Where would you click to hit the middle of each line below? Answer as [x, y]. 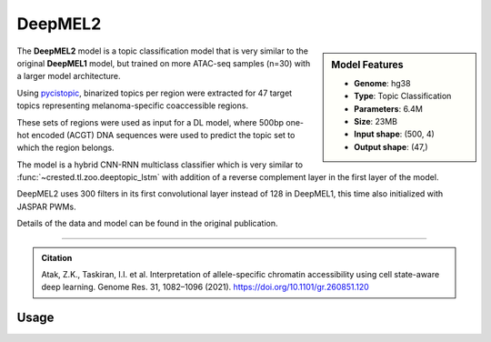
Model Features [367, 65]
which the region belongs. [65, 148]
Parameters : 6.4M [388, 108]
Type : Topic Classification [403, 96]
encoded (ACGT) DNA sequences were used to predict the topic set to [163, 135]
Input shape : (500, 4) [395, 134]
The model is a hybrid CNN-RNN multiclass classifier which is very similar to [160, 165]
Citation [57, 257]
